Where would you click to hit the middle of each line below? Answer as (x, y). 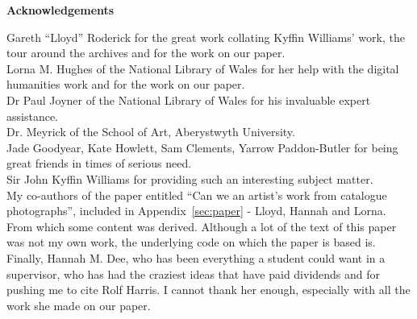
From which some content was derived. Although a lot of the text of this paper (202, 226)
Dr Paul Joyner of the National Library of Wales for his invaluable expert (189, 99)
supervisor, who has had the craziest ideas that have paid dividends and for (194, 273)
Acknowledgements (60, 10)
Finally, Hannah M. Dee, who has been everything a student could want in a (196, 257)
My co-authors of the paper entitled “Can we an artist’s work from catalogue (197, 195)
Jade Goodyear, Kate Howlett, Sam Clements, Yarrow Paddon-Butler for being (202, 147)
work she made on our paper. (79, 305)
